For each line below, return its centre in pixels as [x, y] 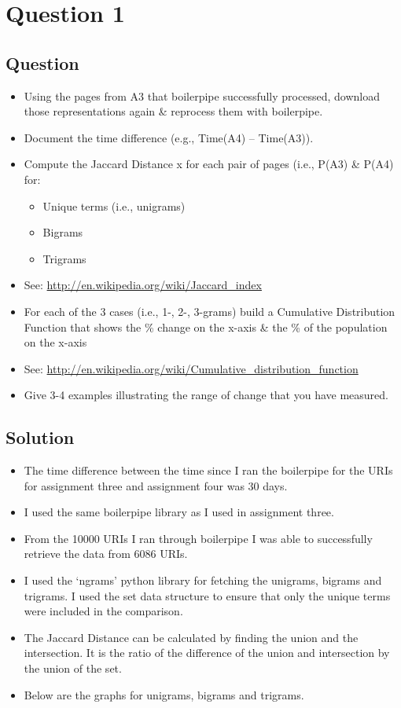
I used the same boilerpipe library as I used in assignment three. [179, 512]
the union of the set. [73, 668]
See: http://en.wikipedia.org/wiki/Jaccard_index [143, 285]
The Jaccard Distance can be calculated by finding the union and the [191, 637]
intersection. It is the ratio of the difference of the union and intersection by [207, 653]
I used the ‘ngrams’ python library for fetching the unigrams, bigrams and [203, 580]
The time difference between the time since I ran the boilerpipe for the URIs [208, 470]
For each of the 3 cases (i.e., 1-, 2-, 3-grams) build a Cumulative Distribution [210, 311]
